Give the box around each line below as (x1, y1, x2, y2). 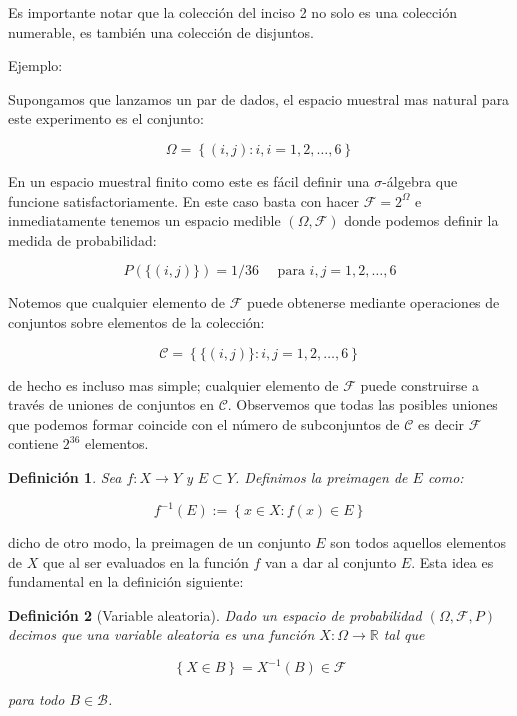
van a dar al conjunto (265, 551, 397, 572)
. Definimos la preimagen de (235, 466, 408, 487)
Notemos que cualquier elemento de (8, 292, 226, 313)
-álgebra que (382, 170, 458, 191)
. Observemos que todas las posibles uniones (227, 394, 498, 415)
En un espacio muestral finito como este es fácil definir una (8, 170, 370, 191)
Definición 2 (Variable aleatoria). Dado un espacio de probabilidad (8, 604, 422, 625)
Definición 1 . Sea (8, 466, 122, 487)
